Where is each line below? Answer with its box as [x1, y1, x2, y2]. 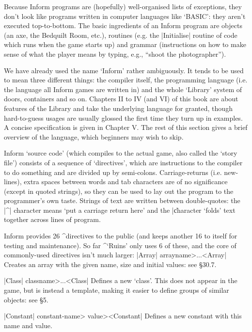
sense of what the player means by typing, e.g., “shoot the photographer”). [4, 48, 226, 59]
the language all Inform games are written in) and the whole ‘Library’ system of [4, 84, 242, 94]
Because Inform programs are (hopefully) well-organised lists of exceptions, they [4, 1, 242, 11]
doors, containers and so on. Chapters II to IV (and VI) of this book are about [4, 94, 238, 104]
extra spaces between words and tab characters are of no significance [24, 176, 228, 187]
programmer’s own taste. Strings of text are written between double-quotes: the [4, 195, 240, 206]
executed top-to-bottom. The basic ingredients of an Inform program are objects [4, 20, 242, 31]
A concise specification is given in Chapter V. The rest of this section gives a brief [4, 122, 248, 132]
